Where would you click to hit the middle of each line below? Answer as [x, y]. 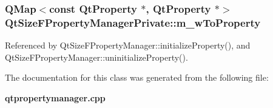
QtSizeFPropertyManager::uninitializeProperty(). [96, 57]
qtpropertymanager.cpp [55, 97]
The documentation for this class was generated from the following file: [137, 77]
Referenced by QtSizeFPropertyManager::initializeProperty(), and [128, 45]
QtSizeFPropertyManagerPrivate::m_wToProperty [133, 22]
